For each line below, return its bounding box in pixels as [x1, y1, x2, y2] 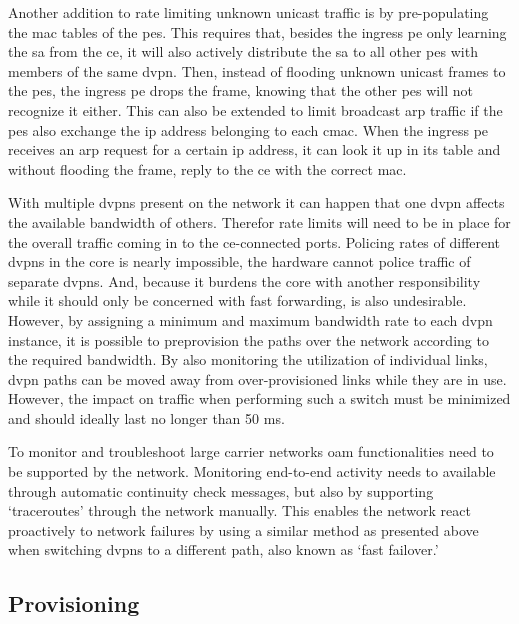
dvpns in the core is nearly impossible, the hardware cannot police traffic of [8, 251, 471, 272]
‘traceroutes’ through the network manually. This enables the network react [8, 500, 471, 521]
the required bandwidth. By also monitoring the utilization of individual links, [8, 349, 488, 370]
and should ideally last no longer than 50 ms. [8, 407, 285, 428]
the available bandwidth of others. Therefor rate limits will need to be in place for [8, 211, 511, 232]
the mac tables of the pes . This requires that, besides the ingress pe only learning [8, 21, 507, 42]
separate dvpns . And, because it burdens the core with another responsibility [8, 270, 481, 291]
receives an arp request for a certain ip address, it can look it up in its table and [8, 139, 501, 160]
